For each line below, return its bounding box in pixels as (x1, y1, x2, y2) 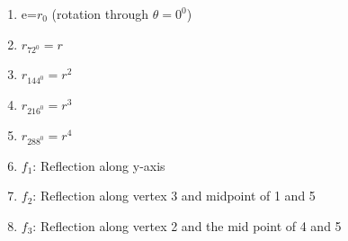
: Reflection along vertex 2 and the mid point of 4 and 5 (32, 216, 342, 235)
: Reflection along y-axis (32, 156, 165, 174)
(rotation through (51, 4, 149, 22)
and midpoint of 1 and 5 (181, 186, 316, 205)
